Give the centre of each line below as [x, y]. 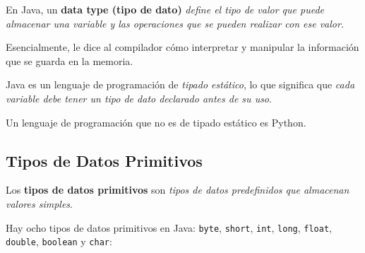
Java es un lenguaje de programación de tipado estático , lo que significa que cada [180, 84]
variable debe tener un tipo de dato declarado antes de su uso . [139, 98]
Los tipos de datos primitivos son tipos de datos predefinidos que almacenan [178, 190]
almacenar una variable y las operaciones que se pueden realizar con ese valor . [175, 23]
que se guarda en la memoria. [70, 60]
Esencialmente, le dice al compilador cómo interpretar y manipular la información [182, 47]
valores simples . [39, 203]
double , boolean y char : [59, 241]
